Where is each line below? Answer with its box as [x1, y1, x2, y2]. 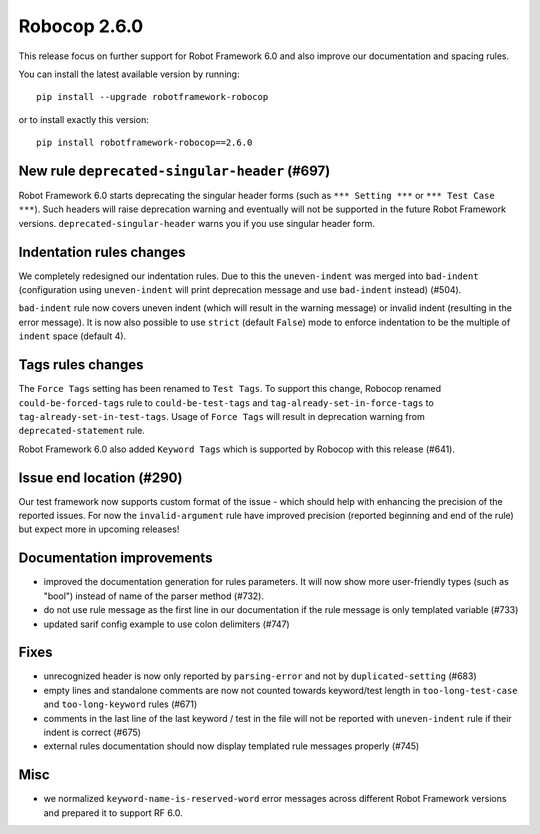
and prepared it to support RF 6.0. [43, 806, 184, 819]
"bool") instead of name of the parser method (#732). [43, 590, 265, 602]
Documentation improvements [18, 550, 213, 567]
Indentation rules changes [18, 243, 186, 260]
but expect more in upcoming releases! [18, 523, 180, 535]
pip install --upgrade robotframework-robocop [36, 91, 269, 103]
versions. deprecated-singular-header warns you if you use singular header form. [18, 217, 375, 229]
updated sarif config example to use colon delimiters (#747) [43, 618, 290, 630]
